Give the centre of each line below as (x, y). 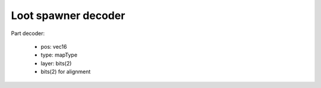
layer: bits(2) (56, 63)
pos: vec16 (54, 46)
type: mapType (59, 55)
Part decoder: (28, 33)
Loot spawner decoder (68, 15)
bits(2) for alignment (66, 72)
